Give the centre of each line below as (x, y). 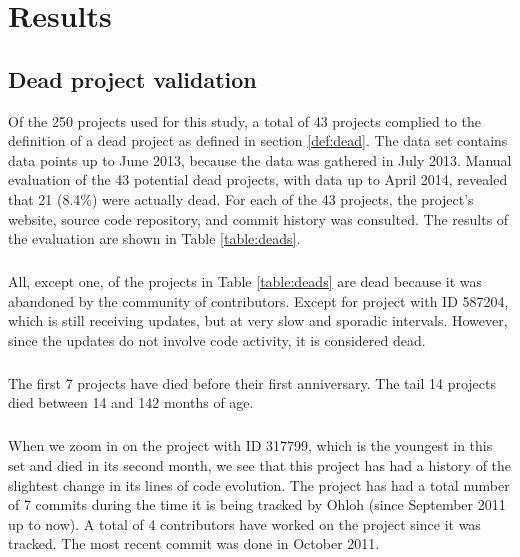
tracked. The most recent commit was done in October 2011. (194, 543)
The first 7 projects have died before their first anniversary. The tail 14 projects (252, 382)
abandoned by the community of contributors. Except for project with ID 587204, (258, 300)
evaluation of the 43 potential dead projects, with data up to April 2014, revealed (258, 179)
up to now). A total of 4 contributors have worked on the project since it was (244, 523)
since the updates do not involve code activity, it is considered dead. (217, 339)
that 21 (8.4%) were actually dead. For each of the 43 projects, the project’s (241, 198)
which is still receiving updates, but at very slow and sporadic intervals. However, (258, 320)
